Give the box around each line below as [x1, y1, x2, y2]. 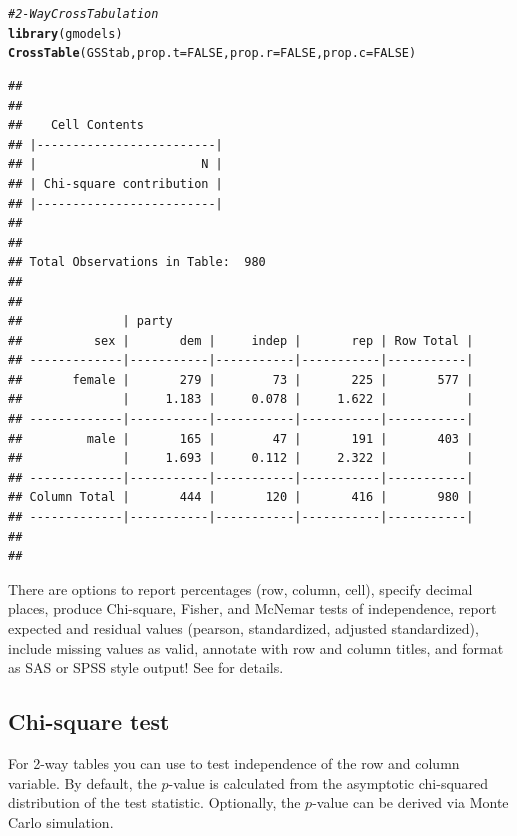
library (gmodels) [8, 26, 123, 41]
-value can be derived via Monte [312, 792, 509, 813]
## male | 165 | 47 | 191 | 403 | [8, 431, 474, 446]
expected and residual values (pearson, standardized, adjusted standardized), [8, 618, 479, 638]
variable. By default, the [8, 772, 157, 793]
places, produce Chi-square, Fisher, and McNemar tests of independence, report [8, 598, 497, 619]
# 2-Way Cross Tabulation [8, 7, 159, 21]
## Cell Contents [8, 118, 145, 133]
